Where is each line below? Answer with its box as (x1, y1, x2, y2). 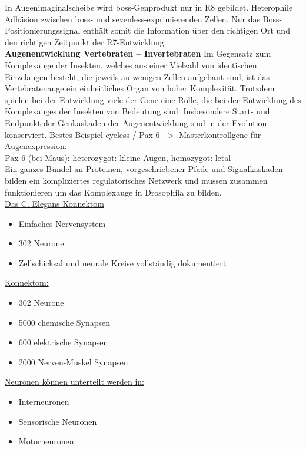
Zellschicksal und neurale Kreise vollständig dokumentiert (18, 256, 227, 269)
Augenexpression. (5, 140, 67, 152)
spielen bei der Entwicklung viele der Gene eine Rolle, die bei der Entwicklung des (5, 93, 301, 105)
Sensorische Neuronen (18, 415, 97, 427)
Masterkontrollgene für (179, 128, 261, 140)
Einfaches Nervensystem (18, 217, 106, 229)
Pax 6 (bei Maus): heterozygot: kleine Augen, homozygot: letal (5, 151, 231, 163)
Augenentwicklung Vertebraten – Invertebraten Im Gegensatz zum (5, 47, 271, 60)
